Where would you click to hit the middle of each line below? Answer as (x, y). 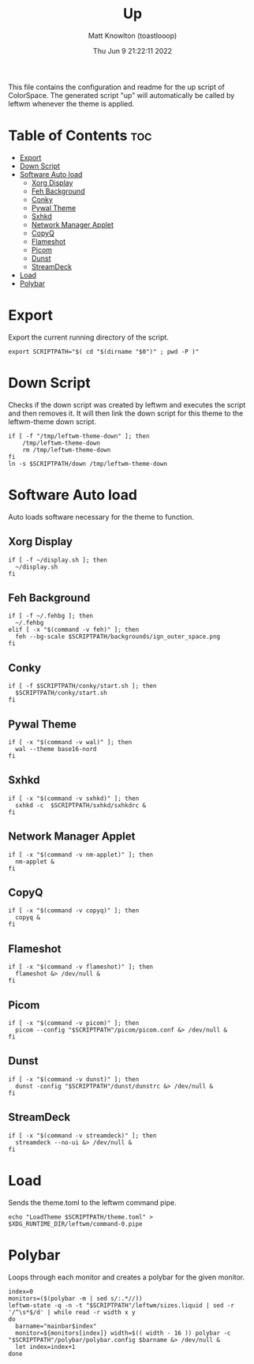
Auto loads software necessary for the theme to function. (101, 517)
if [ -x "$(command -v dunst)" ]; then (74, 1079)
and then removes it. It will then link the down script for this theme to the (126, 413)
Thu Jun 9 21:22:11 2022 (133, 51)
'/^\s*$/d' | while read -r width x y (72, 1312)
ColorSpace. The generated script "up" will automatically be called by (121, 95)
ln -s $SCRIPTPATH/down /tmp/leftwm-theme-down (88, 464)
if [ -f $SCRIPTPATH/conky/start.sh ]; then (82, 686)
